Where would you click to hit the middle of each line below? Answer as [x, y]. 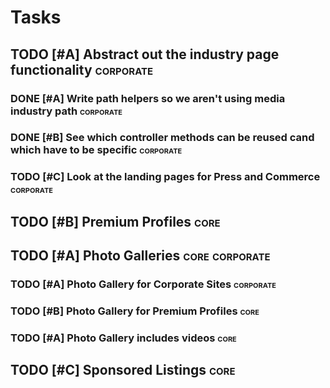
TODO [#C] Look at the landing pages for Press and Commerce [165, 177]
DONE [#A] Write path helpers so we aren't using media [148, 98]
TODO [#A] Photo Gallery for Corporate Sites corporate [143, 284]
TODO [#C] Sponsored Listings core [123, 370]
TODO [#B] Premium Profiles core [115, 221]
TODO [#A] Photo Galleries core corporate [140, 256]
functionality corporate [82, 69]
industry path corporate [66, 111]
